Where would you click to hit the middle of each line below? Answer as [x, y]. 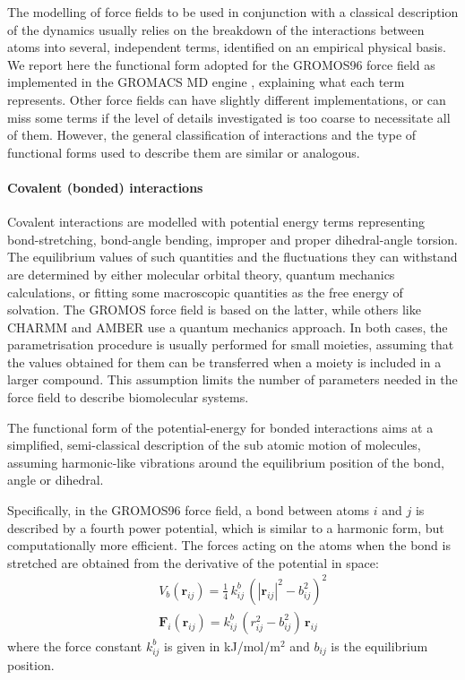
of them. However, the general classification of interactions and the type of [212, 135]
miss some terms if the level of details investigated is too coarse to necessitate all [229, 117]
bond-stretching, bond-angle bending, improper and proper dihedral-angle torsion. [232, 239]
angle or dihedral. [56, 480]
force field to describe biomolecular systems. [128, 397]
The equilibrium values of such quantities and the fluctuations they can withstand [232, 257]
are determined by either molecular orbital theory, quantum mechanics [201, 274]
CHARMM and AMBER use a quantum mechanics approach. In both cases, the [228, 327]
